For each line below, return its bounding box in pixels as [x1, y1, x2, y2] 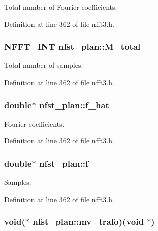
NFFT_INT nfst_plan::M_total [4, 40, 141, 53]
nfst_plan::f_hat [39, 98, 109, 111]
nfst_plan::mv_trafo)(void [33, 215, 144, 228]
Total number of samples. [4, 60, 83, 70]
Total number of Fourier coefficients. [4, 2, 117, 12]
